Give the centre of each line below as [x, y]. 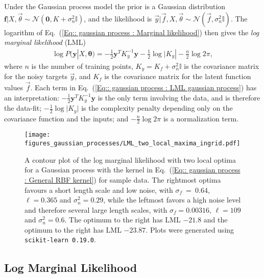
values [14, 87]
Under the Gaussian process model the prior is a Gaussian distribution [115, 6]
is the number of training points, [82, 66]
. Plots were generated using [190, 229]
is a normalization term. [201, 118]
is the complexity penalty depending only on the [157, 108]
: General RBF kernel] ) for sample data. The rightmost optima [123, 179]
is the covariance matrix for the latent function [178, 76]
